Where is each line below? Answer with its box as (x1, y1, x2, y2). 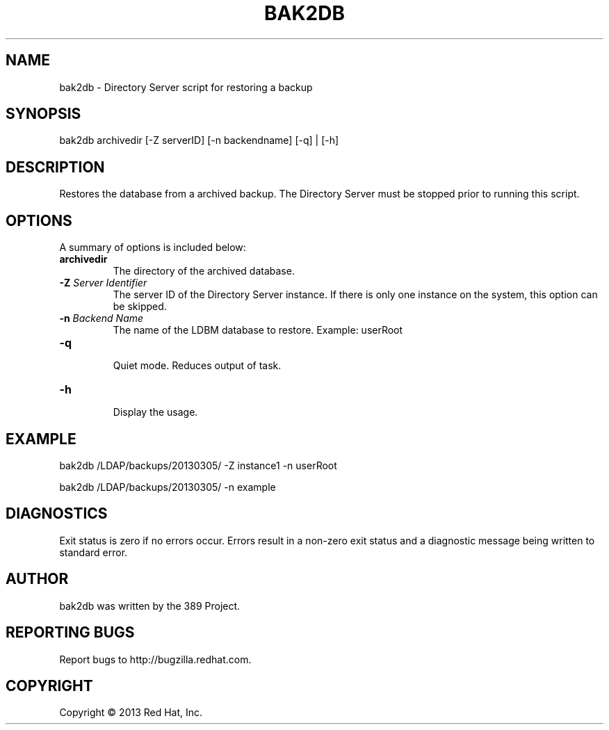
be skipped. (113, 300, 167, 313)
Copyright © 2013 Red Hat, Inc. (59, 706, 203, 719)
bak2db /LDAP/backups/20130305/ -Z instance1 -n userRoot (59, 459, 337, 471)
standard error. (59, 546, 128, 558)
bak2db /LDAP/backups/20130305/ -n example (59, 480, 276, 493)
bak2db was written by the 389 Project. (59, 599, 241, 612)
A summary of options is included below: (59, 241, 246, 254)
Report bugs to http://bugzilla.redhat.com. (59, 653, 252, 665)
